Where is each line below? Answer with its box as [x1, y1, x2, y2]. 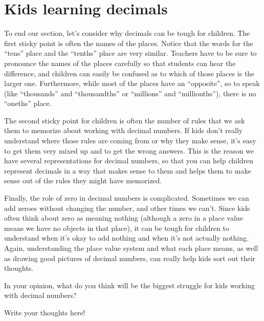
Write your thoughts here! [4, 307, 85, 317]
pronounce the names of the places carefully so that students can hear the [4, 57, 236, 68]
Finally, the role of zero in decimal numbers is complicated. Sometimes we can [4, 192, 249, 203]
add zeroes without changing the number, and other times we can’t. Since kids [4, 202, 250, 213]
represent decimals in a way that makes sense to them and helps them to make [4, 165, 251, 176]
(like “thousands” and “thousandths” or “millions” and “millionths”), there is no [4, 88, 256, 98]
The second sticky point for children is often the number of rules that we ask [4, 115, 245, 125]
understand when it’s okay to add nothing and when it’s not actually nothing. [4, 232, 249, 243]
